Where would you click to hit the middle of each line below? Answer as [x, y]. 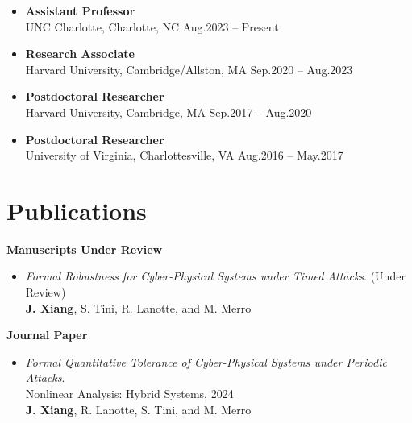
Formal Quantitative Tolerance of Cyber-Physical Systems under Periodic [206, 361]
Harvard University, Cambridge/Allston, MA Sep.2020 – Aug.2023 [189, 69]
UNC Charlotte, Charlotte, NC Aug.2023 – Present [152, 26]
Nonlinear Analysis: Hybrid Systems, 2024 [129, 394]
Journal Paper [47, 335]
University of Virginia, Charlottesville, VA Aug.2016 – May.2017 [184, 155]
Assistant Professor [80, 10]
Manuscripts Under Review [85, 249]
